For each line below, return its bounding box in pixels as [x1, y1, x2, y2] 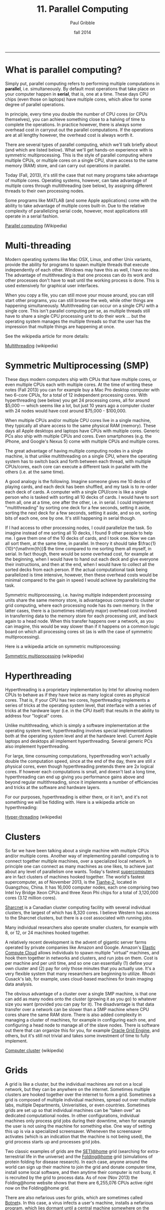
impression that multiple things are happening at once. [5, 323, 115, 329]
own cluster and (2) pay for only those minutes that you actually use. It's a [5, 965, 155, 971]
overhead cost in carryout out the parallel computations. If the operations [5, 127, 154, 133]
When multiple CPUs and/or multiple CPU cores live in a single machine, [5, 417, 151, 423]
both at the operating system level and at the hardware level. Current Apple [5, 733, 157, 739]
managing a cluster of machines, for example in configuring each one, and [5, 1017, 156, 1022]
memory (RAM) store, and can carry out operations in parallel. [5, 162, 131, 168]
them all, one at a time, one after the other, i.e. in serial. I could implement [5, 499, 154, 505]
